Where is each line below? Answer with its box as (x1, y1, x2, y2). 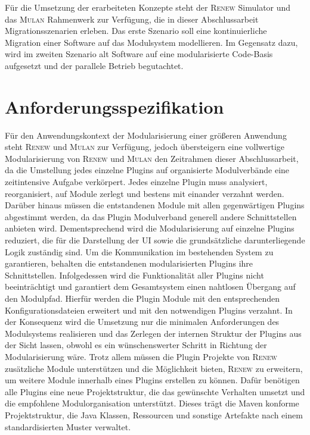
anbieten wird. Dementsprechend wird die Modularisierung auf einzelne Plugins (5, 222, 294, 234)
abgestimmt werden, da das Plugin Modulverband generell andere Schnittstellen (5, 210, 297, 223)
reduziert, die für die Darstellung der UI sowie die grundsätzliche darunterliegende (5, 234, 305, 246)
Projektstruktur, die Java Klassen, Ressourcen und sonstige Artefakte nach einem (5, 408, 303, 421)
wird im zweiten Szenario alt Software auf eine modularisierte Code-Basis (5, 48, 273, 60)
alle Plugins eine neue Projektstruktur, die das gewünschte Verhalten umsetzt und (5, 385, 305, 398)
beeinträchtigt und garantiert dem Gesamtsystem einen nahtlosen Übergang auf (5, 280, 296, 293)
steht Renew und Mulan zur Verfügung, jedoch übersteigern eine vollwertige (5, 140, 285, 153)
